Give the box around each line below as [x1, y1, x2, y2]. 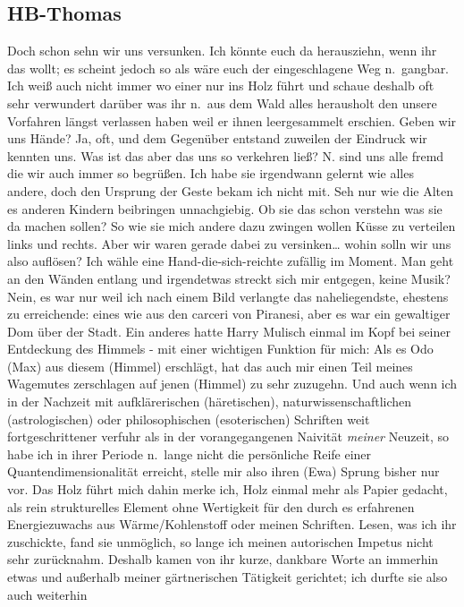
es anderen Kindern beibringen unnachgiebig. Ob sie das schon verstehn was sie [7, 199, 443, 218]
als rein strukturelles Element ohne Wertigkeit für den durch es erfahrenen [7, 497, 415, 516]
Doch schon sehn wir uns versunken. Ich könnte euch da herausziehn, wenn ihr [7, 41, 437, 60]
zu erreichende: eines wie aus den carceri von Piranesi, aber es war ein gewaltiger [7, 304, 451, 323]
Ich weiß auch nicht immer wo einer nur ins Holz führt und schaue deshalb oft [7, 76, 434, 95]
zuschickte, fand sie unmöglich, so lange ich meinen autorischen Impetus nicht [7, 532, 434, 551]
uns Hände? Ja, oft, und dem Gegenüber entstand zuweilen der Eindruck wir [7, 129, 427, 148]
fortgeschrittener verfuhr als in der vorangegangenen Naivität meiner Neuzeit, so [7, 427, 450, 446]
